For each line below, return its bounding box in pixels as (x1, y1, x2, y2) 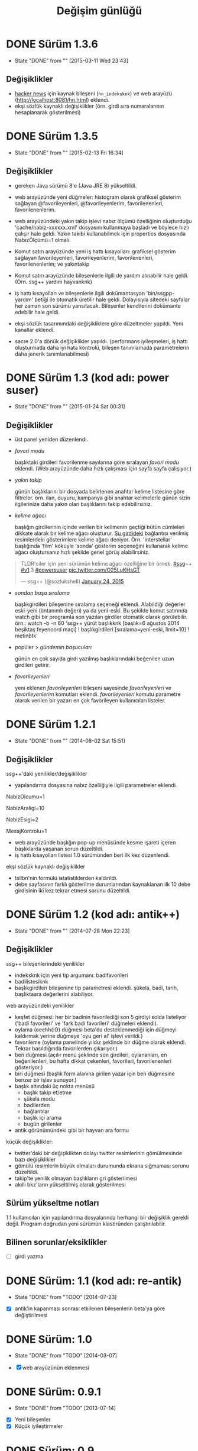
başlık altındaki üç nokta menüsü (14, 1082, 95, 1089)
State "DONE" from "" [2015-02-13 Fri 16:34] (14, 149, 124, 156)
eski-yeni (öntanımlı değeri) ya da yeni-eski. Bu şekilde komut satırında (14, 607, 188, 614)
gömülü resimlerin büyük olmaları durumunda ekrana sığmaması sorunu (14, 1162, 190, 1169)
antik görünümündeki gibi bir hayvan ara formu (14, 1126, 129, 1134)
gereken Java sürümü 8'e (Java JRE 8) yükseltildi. (14, 182, 137, 189)
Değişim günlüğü (56, 4, 142, 18)
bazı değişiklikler (14, 1156, 56, 1163)
